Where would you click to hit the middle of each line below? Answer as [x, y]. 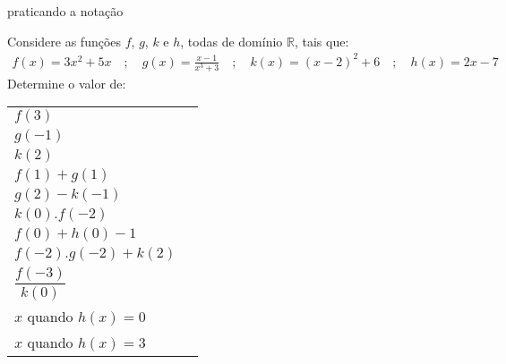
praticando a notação [65, 11]
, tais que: [322, 41]
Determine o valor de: [67, 83]
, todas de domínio [232, 41]
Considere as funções [64, 41]
